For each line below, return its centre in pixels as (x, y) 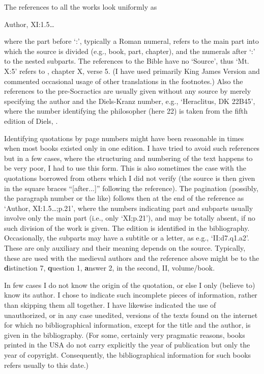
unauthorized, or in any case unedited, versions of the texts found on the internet (131, 315)
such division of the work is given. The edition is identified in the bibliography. (127, 228)
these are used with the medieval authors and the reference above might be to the (132, 258)
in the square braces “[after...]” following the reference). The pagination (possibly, (131, 188)
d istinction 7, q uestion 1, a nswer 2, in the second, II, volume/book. (110, 268)
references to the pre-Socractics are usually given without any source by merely (128, 91)
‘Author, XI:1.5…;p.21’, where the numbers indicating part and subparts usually (129, 208)
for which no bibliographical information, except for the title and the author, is (127, 325)
